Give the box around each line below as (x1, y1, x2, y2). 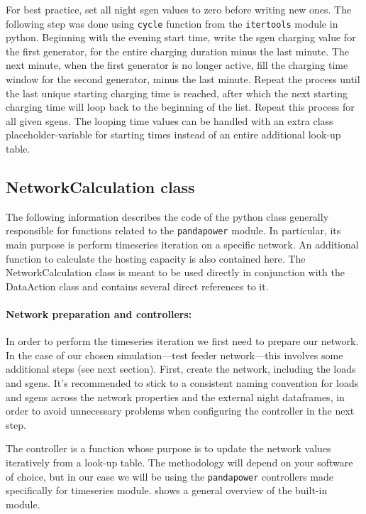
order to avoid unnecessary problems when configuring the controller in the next (6, 403, 355, 418)
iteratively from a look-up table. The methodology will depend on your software (6, 454, 353, 469)
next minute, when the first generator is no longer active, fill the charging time (6, 58, 348, 72)
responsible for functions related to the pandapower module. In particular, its (6, 223, 341, 238)
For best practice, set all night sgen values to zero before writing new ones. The (6, 2, 352, 16)
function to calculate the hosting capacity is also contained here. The (6, 251, 306, 266)
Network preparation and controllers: (6, 307, 192, 322)
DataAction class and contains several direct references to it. (6, 278, 269, 293)
